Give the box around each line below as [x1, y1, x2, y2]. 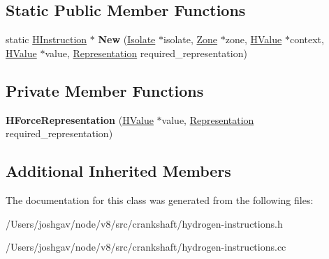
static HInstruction [6, 32, 87, 47]
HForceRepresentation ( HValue [6, 112, 154, 127]
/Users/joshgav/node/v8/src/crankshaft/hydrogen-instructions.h [6, 216, 283, 230]
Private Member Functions [6, 79, 204, 101]
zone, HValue [225, 32, 282, 47]
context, [289, 32, 324, 47]
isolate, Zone [163, 32, 218, 47]
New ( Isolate [98, 32, 156, 47]
